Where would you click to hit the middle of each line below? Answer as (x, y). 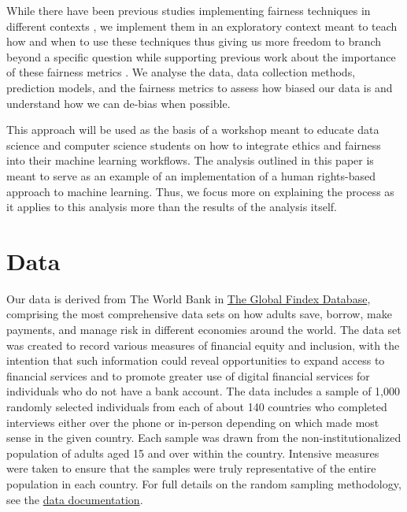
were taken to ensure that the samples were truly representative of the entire (191, 468)
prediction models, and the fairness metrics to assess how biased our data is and (200, 87)
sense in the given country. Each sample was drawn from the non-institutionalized (204, 438)
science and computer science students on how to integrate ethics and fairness (194, 145)
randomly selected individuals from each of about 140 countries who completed (197, 406)
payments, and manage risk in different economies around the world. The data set (204, 330)
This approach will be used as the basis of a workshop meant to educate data (193, 130)
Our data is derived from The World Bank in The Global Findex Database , (189, 298)
